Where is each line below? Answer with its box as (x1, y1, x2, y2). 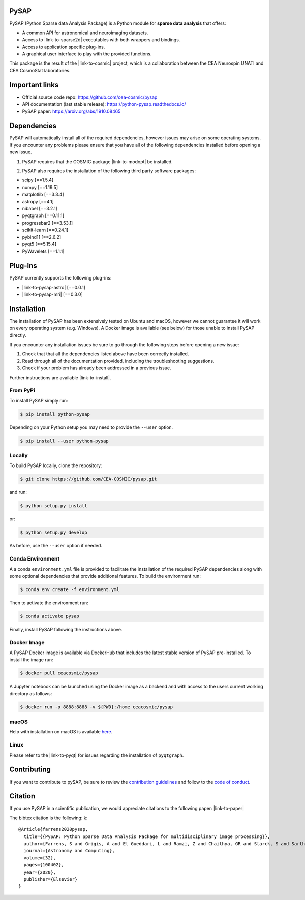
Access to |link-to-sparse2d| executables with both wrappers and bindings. (22, 37, 180, 43)
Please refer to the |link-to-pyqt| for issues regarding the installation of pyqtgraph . (9, 752, 184, 758)
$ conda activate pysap (20, 613, 80, 619)
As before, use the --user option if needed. (9, 543, 103, 549)
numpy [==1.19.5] (22, 184, 58, 190)
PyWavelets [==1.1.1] (22, 248, 65, 254)
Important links (9, 80, 59, 89)
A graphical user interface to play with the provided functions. (22, 51, 152, 57)
